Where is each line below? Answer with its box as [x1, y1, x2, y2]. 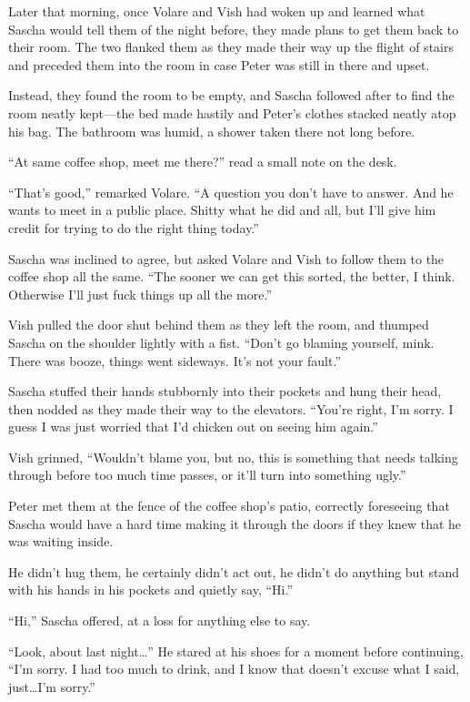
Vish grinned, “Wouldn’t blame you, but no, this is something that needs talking [8, 447, 458, 466]
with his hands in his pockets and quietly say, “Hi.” [8, 580, 294, 599]
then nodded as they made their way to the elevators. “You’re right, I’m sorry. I [8, 399, 454, 418]
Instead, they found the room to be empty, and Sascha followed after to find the [8, 86, 455, 105]
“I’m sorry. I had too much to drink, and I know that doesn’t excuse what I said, [8, 659, 460, 678]
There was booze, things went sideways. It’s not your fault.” [8, 351, 341, 370]
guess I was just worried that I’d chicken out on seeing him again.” [8, 417, 378, 436]
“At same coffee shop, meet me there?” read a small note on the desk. [8, 152, 397, 171]
